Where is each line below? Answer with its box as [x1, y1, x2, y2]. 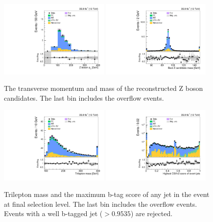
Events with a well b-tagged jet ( [4, 208, 103, 219]
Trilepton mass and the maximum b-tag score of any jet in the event [4, 189, 210, 199]
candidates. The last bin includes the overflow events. [4, 93, 164, 103]
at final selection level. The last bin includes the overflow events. [4, 198, 197, 209]
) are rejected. [130, 208, 173, 219]
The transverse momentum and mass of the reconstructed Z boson [4, 83, 203, 93]
